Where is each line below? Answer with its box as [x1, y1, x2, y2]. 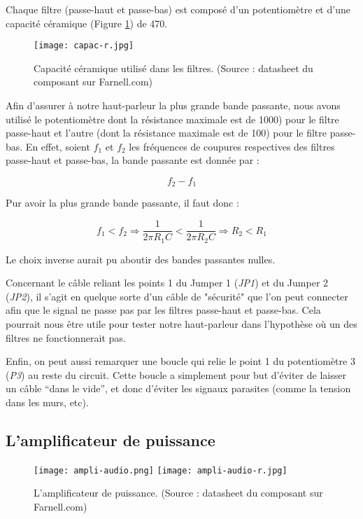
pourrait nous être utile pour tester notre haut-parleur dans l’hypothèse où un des [6, 316, 357, 331]
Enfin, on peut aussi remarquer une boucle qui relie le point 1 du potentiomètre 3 [6, 354, 355, 368]
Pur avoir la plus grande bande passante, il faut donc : [6, 195, 239, 210]
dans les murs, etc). [6, 394, 89, 409]
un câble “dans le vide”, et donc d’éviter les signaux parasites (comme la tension [6, 381, 351, 396]
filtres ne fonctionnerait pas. [6, 330, 126, 345]
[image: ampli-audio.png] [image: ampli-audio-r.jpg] [34, 465, 287, 476]
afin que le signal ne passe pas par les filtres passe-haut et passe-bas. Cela [6, 303, 321, 317]
